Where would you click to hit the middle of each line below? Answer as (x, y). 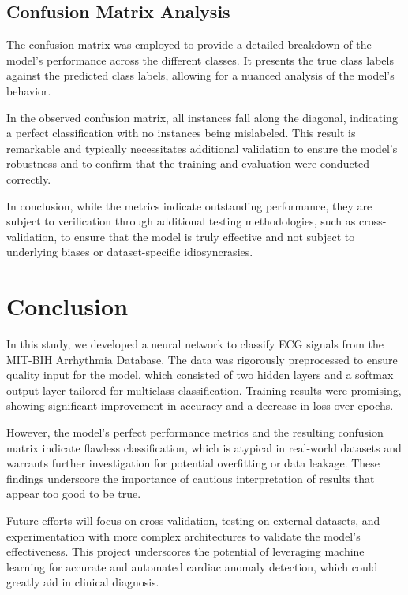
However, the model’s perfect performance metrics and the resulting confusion (195, 432)
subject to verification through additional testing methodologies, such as (181, 221)
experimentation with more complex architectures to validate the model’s (183, 535)
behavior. (29, 90)
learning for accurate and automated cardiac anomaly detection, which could (192, 566)
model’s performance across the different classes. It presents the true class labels (200, 59)
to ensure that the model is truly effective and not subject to (208, 236)
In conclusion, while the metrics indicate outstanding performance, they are (189, 205)
